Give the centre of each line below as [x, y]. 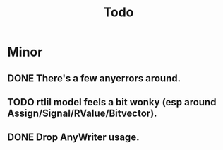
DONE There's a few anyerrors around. [94, 78]
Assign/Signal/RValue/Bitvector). [82, 113]
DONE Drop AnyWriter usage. [73, 138]
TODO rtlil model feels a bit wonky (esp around [112, 102]
